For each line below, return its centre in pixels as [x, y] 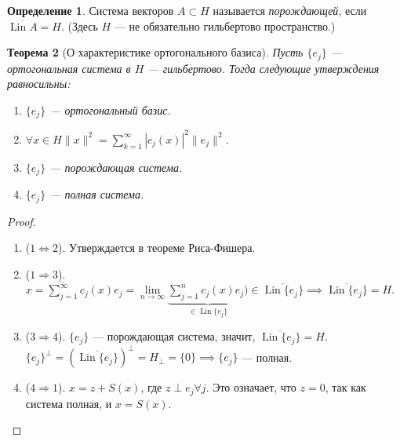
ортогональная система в [69, 68]
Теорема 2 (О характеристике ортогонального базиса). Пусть [155, 52]
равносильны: [39, 84]
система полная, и [69, 403]
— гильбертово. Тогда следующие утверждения [264, 68]
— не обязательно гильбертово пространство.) [225, 26]
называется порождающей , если [290, 10]
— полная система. [97, 194]
